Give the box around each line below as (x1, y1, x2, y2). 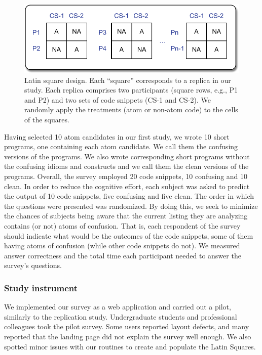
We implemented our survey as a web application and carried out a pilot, (4, 301, 231, 312)
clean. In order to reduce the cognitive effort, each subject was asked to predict (4, 181, 250, 191)
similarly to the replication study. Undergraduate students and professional (4, 311, 237, 322)
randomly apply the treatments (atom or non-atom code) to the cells (24, 104, 238, 115)
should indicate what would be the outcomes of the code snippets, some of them (4, 230, 253, 241)
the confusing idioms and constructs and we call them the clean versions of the (4, 161, 249, 171)
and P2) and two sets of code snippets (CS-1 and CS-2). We (24, 94, 211, 105)
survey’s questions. (4, 260, 62, 271)
